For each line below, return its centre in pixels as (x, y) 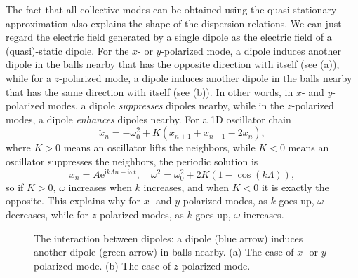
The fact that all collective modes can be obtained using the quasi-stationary (171, 9)
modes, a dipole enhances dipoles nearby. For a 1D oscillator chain (148, 119)
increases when (100, 187)
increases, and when (186, 187)
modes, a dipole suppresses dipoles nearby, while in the (166, 105)
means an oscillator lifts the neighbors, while (159, 147)
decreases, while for (47, 214)
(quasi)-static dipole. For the (67, 50)
